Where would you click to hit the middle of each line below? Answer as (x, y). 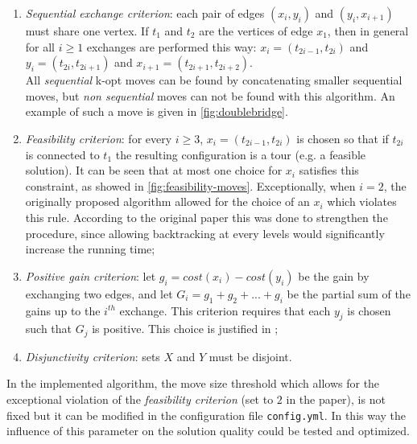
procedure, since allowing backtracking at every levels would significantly (205, 233)
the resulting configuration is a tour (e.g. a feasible (241, 154)
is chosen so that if (343, 138)
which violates (362, 201)
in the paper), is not (336, 399)
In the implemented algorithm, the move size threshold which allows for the (193, 383)
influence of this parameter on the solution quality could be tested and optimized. (208, 431)
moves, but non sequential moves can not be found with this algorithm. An (210, 95)
